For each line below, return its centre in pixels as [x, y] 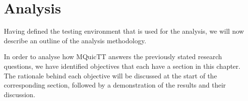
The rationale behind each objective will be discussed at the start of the [110, 75]
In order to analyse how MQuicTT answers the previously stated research [113, 57]
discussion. [20, 94]
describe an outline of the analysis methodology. [75, 40]
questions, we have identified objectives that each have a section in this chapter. [122, 66]
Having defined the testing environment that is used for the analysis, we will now [124, 31]
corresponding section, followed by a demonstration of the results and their [115, 85]
